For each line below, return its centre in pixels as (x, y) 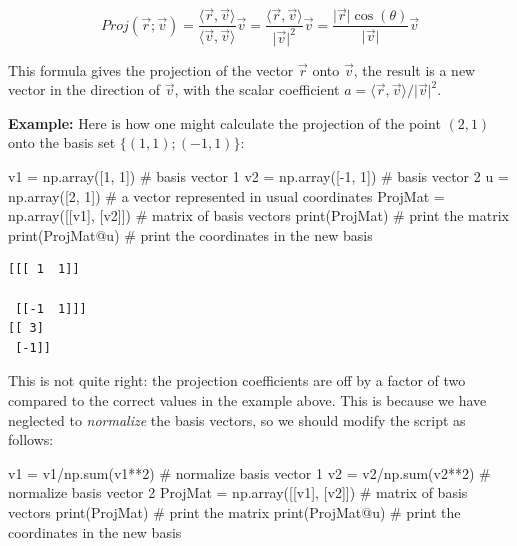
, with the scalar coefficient (257, 89)
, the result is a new (414, 69)
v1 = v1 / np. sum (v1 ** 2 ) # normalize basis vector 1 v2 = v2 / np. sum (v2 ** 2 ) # (249, 472)
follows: (31, 439)
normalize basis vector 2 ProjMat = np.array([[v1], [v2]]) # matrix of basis (238, 492)
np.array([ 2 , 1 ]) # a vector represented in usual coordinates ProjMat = (226, 195)
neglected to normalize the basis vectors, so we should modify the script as (237, 419)
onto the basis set (62, 142)
